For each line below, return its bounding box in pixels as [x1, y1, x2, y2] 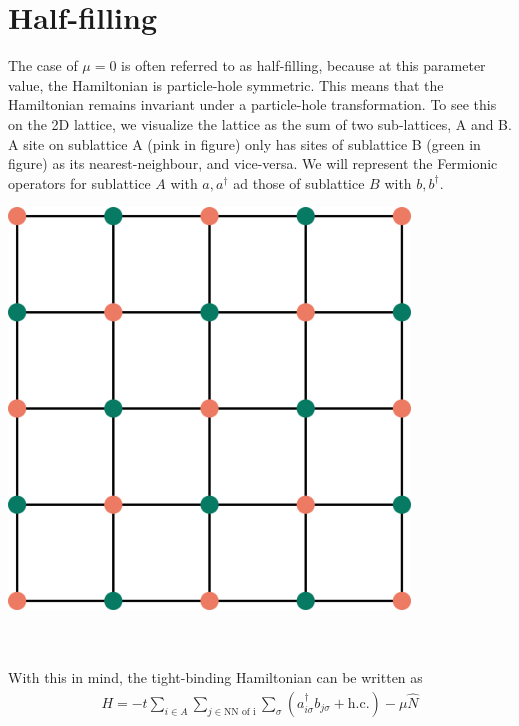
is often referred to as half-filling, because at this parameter [121, 55, 486, 76]
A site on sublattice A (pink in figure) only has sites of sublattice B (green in [8, 133, 481, 154]
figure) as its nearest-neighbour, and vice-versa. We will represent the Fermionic [8, 153, 498, 174]
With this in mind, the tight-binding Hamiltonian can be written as [8, 667, 423, 688]
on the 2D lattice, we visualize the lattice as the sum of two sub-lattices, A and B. [8, 113, 512, 134]
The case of [8, 55, 78, 76]
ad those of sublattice [233, 172, 365, 193]
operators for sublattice [8, 172, 151, 193]
